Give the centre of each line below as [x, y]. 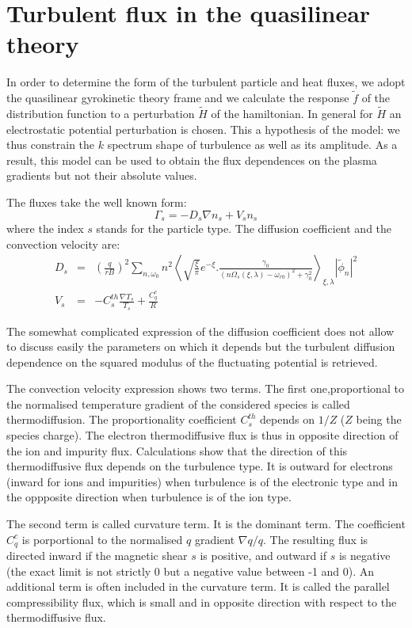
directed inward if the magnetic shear [97, 556]
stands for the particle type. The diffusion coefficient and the [244, 228]
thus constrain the [51, 145]
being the [379, 419]
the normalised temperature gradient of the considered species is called [178, 403]
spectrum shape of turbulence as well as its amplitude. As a [252, 145]
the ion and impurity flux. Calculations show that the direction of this [177, 450]
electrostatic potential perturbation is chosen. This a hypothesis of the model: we [203, 129]
